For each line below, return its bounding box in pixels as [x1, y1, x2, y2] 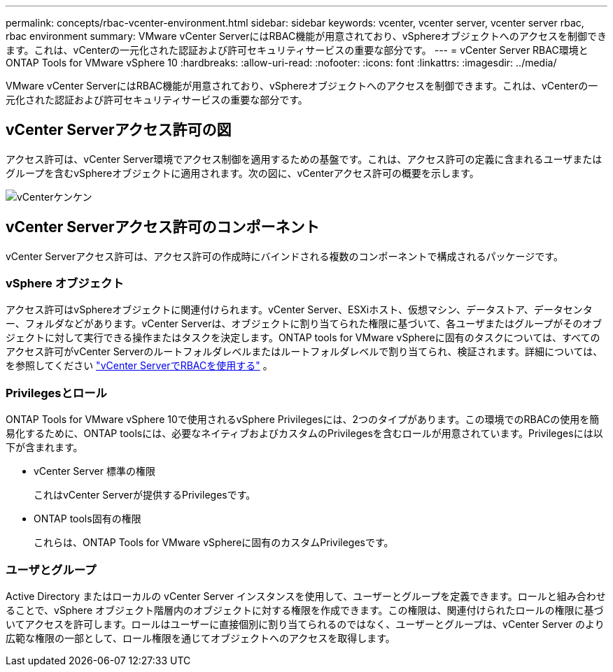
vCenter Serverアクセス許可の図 [6, 121, 232, 139]
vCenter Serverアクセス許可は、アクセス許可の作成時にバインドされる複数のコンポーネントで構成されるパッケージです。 [6, 250, 563, 262]
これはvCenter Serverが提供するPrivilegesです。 [34, 489, 256, 501]
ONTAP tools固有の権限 [34, 513, 141, 525]
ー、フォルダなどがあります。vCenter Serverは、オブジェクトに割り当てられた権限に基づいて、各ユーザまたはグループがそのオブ [6, 317, 603, 330]
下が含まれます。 [6, 441, 83, 454]
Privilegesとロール [6, 385, 107, 400]
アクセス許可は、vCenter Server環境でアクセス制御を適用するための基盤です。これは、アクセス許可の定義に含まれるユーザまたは [6, 152, 603, 165]
